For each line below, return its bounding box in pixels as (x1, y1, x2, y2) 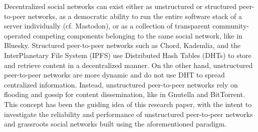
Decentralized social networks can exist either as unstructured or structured (4, 1, 237, 11)
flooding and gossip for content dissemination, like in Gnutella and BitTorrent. (4, 89, 245, 99)
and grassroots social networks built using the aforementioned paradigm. (4, 118, 227, 129)
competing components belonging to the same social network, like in (33, 30, 242, 40)
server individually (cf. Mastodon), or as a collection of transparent (4, 20, 210, 31)
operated (4, 30, 31, 40)
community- (212, 20, 249, 31)
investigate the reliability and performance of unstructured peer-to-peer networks (4, 108, 253, 119)
